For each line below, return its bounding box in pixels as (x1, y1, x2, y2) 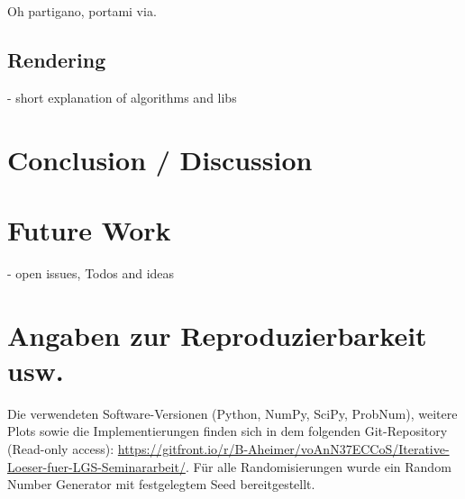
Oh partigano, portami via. (7, 2, 157, 20)
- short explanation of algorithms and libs (7, 87, 237, 106)
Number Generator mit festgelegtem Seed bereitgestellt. (7, 475, 315, 494)
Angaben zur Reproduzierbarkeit (7, 316, 427, 353)
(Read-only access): (7, 439, 114, 458)
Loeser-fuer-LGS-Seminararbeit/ (7, 457, 186, 476)
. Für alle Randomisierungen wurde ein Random (185, 457, 451, 476)
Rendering (7, 45, 106, 73)
